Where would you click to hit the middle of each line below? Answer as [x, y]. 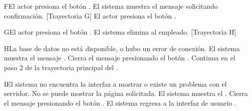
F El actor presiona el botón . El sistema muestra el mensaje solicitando [111, 6]
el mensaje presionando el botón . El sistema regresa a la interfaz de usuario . [120, 102]
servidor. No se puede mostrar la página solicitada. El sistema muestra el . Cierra [126, 93]
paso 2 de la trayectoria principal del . [61, 67]
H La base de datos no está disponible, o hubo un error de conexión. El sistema [122, 48]
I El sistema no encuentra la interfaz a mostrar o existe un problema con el [115, 83]
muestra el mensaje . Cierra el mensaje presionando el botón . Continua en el [120, 58]
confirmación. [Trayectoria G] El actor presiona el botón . [90, 15]
